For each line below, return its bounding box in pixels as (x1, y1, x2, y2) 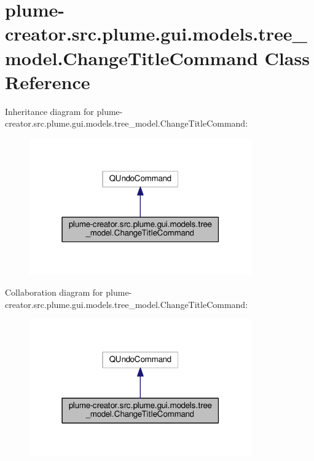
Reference (5, 69, 90, 94)
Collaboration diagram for (5, 286, 103, 299)
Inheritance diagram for (5, 104, 94, 117)
